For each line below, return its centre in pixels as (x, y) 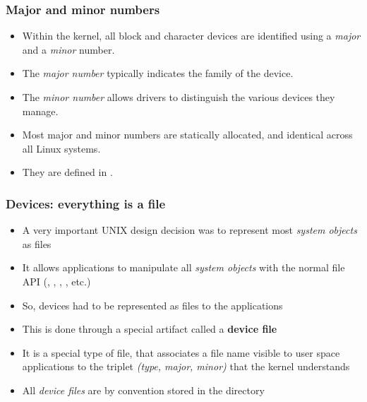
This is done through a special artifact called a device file (150, 329)
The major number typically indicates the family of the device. (158, 73)
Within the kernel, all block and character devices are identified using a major (191, 36)
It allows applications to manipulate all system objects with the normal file (183, 267)
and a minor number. (68, 49)
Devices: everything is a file (86, 203)
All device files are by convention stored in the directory (143, 390)
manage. (40, 111)
